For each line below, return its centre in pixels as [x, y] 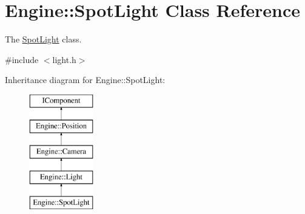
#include [22, 59]
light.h [64, 59]
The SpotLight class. [43, 39]
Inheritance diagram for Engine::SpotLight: [85, 80]
